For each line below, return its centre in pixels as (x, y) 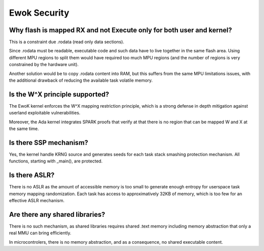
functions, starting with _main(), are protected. (56, 161)
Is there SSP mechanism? (49, 143)
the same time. (24, 129)
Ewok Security (39, 13)
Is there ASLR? (32, 175)
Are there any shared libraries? (57, 215)
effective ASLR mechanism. (37, 201)
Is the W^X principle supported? (59, 94)
